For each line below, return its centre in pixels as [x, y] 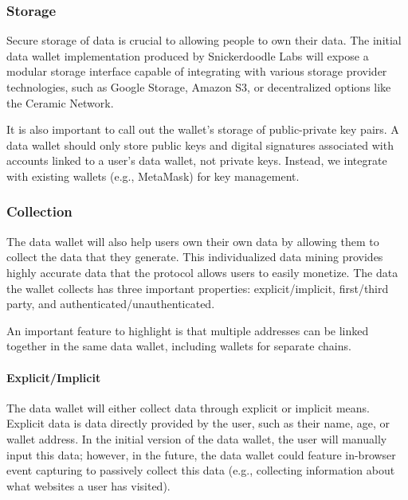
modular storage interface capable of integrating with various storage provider [197, 71]
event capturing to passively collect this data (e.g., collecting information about [201, 470]
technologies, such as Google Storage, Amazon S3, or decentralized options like [199, 87]
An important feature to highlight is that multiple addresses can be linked [188, 330]
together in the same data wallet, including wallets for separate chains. [179, 346]
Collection [39, 211]
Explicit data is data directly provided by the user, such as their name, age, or [198, 423]
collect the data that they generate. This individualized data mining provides [195, 257]
